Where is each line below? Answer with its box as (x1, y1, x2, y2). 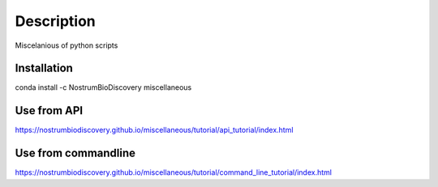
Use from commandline (15, 147, 136, 160)
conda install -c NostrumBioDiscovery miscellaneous (15, 83, 192, 92)
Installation (15, 62, 73, 75)
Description (15, 12, 97, 30)
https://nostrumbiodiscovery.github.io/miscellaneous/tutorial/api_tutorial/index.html (15, 125, 294, 135)
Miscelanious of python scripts (15, 40, 118, 50)
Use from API (15, 104, 84, 117)
